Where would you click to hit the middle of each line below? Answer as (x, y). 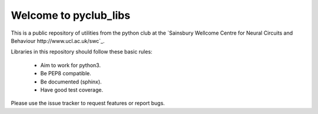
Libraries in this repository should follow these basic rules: (82, 52)
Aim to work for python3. (71, 65)
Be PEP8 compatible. (66, 73)
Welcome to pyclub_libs (71, 15)
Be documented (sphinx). (71, 82)
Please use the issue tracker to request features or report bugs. (88, 103)
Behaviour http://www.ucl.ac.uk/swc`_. (58, 41)
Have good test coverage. (72, 90)
